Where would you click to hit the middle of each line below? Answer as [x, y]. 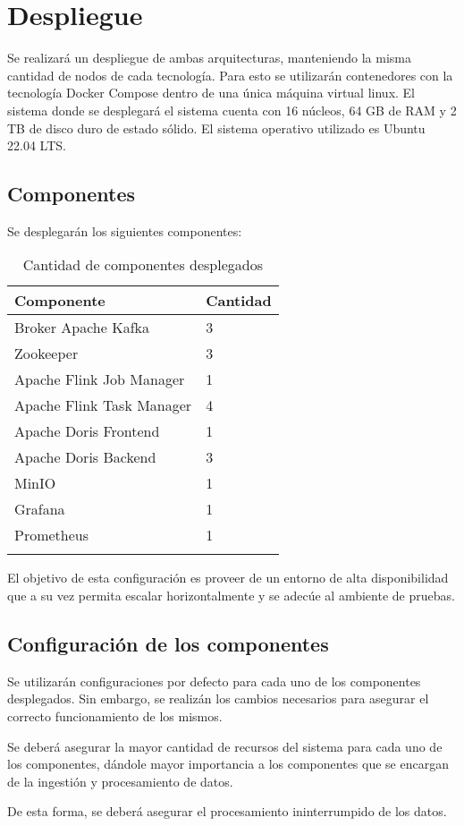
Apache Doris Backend [85, 457]
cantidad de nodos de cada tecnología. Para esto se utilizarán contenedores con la [230, 75]
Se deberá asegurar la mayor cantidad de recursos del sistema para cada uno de [225, 746]
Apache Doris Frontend [87, 431]
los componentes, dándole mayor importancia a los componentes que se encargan [228, 764]
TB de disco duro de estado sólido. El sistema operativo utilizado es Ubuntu [216, 128]
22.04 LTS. [37, 145]
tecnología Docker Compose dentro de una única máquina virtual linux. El [211, 93]
